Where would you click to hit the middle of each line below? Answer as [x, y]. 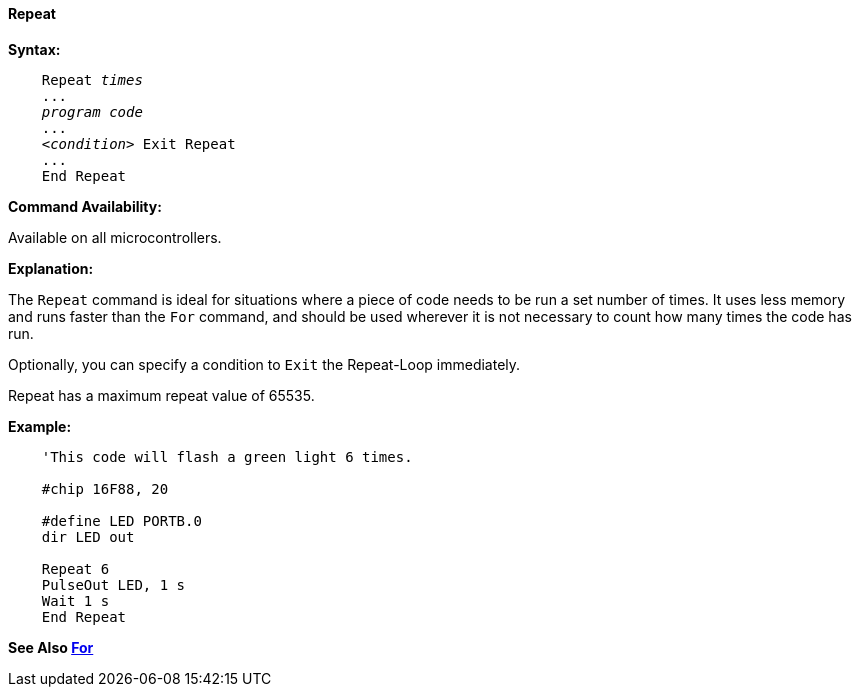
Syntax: [34, 49]
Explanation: [51, 268]
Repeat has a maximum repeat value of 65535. [161, 395]
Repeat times [92, 79]
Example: [40, 426]
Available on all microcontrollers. [115, 237]
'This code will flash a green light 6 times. [227, 456]
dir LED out [88, 536]
